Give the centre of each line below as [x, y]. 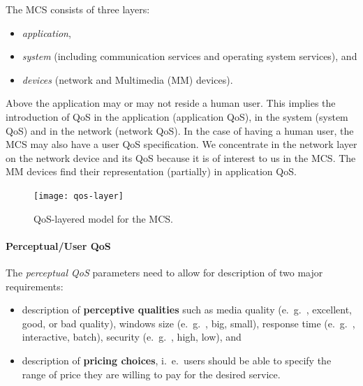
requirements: [35, 286]
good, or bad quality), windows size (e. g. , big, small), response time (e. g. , [188, 323]
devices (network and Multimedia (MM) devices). [127, 79]
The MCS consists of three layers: [78, 9]
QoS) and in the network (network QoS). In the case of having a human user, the [180, 130]
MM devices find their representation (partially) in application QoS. [151, 171]
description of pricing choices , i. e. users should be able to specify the [177, 360]
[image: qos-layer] [79, 196]
